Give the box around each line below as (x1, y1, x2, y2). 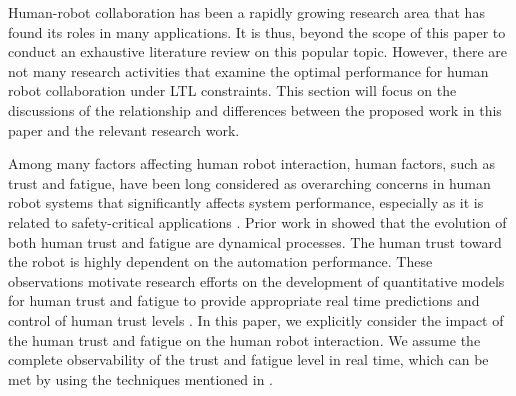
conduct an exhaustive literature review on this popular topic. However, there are (8, 41, 507, 62)
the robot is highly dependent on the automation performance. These (8, 251, 433, 272)
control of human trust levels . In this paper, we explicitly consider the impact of (8, 309, 504, 330)
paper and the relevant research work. (8, 119, 240, 140)
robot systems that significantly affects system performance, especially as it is (8, 192, 484, 213)
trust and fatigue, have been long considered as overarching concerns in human (8, 172, 491, 193)
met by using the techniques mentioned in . (8, 368, 273, 389)
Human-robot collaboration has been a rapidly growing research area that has (8, 2, 485, 22)
